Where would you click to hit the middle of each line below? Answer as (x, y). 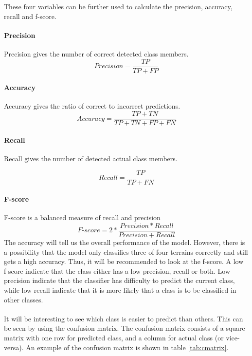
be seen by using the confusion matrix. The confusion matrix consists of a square (125, 328)
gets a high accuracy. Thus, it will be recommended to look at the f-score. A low (124, 261)
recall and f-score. (30, 16)
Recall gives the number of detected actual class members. (91, 158)
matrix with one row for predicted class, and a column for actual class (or (114, 337)
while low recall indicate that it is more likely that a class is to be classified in (120, 290)
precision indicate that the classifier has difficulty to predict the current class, (119, 280)
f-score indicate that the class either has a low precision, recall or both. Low (117, 271)
